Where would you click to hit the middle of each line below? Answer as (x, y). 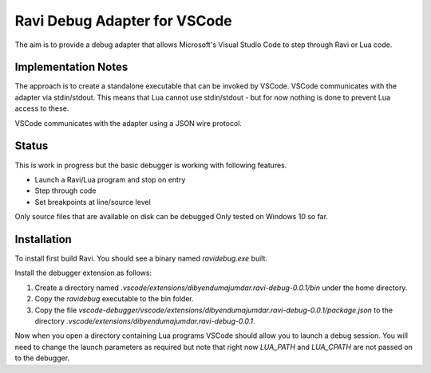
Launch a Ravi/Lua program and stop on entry (110, 179)
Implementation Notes (71, 67)
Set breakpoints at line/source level (93, 202)
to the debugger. (42, 358)
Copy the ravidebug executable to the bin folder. (115, 299)
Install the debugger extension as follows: (83, 273)
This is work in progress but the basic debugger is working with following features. (151, 165)
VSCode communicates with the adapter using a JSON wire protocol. (129, 123)
